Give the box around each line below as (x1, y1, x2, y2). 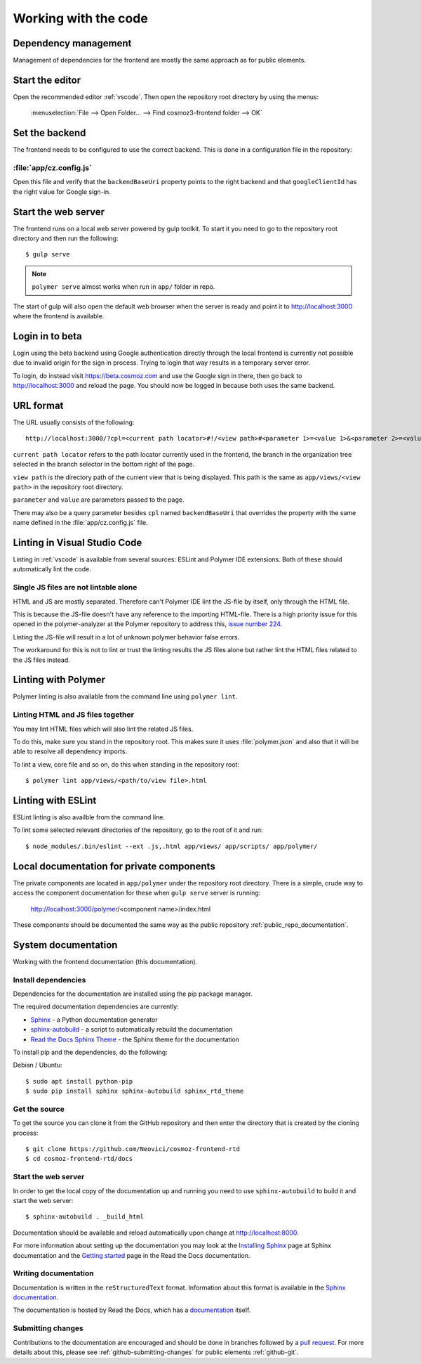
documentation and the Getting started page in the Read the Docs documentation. (13, 1251, 250, 1259)
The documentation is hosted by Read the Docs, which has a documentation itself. (13, 1306, 251, 1314)
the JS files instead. (13, 656, 70, 664)
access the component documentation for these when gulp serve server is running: (13, 889, 261, 897)
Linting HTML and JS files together (13, 710, 135, 720)
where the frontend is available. (13, 312, 105, 320)
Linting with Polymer (13, 674, 105, 686)
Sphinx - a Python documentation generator (30, 1015, 158, 1024)
